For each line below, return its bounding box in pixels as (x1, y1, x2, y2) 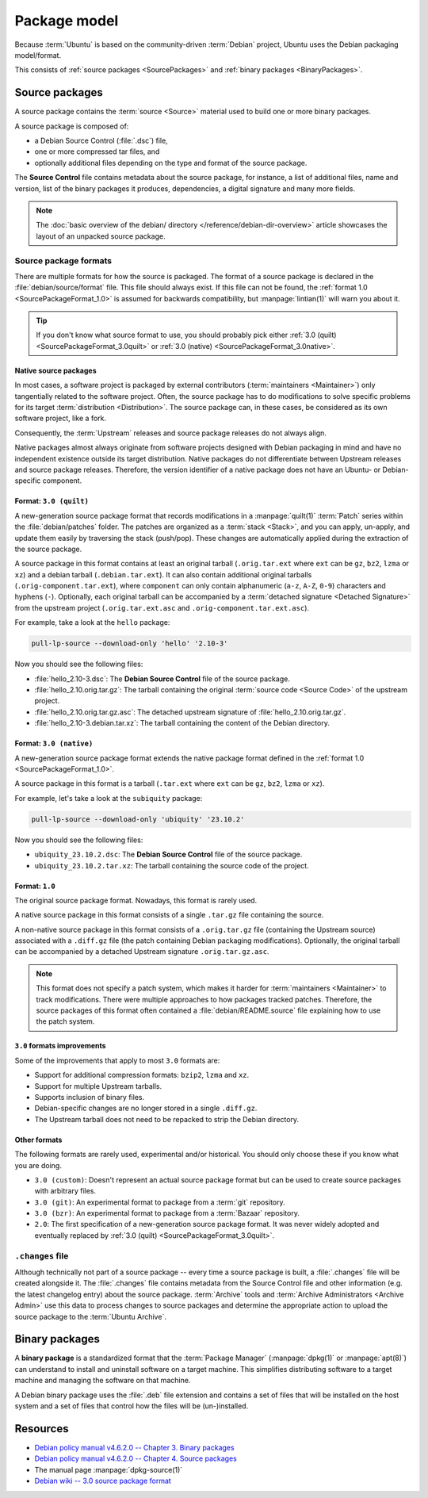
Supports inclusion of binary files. (34, 1092, 145, 1101)
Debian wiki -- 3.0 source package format (34, 1476, 172, 1486)
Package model (14, 12, 119, 29)
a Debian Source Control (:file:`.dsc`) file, (34, 136, 168, 146)
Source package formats (14, 255, 113, 266)
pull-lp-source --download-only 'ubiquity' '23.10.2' (31, 814, 245, 824)
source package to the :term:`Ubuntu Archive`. (14, 1312, 166, 1321)
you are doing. (14, 1160, 63, 1170)
